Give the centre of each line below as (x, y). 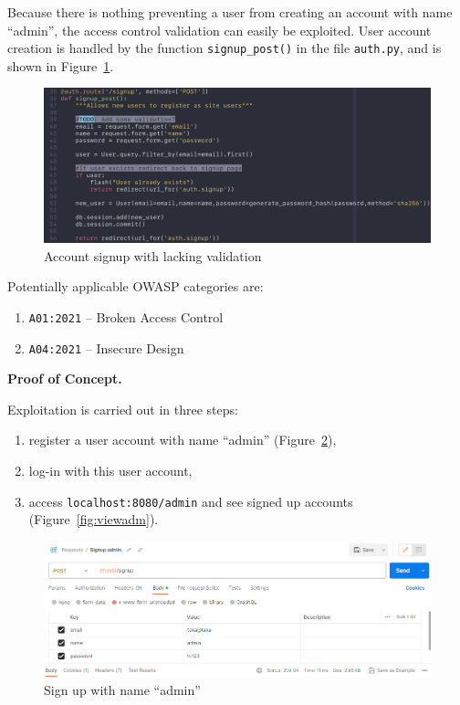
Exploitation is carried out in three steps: (123, 409)
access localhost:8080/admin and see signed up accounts (191, 501)
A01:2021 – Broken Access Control (126, 316)
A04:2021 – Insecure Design (106, 347)
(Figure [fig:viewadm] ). (94, 519)
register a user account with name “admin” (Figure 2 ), (183, 440)
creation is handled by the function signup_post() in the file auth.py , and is (225, 48)
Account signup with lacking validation (153, 255)
